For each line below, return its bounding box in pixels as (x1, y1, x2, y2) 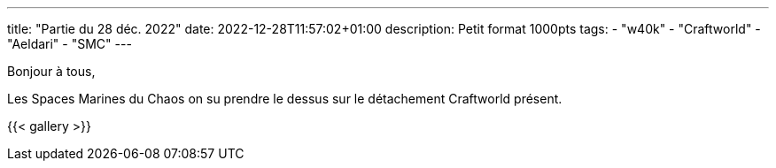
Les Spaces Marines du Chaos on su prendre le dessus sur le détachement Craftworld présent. (7, 91, 563, 106)
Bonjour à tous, (7, 64, 96, 79)
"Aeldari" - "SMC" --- (7, 36, 132, 51)
